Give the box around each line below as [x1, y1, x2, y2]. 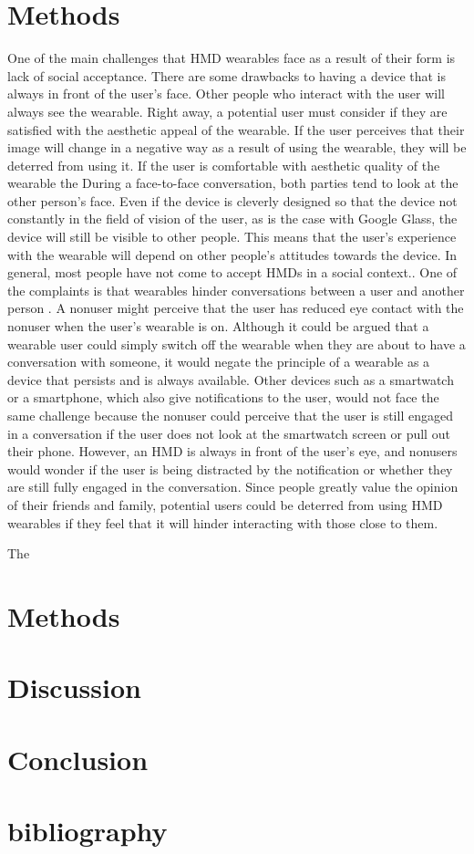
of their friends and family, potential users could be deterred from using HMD [7, 495, 443, 514]
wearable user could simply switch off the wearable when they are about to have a [7, 334, 466, 353]
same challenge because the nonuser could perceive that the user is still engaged [7, 406, 453, 424]
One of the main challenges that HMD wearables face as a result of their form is [7, 48, 456, 68]
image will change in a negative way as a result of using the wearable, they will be [7, 138, 467, 157]
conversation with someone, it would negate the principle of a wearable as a [7, 352, 430, 371]
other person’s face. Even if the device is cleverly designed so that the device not [7, 191, 458, 210]
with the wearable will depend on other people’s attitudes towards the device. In [7, 245, 458, 264]
